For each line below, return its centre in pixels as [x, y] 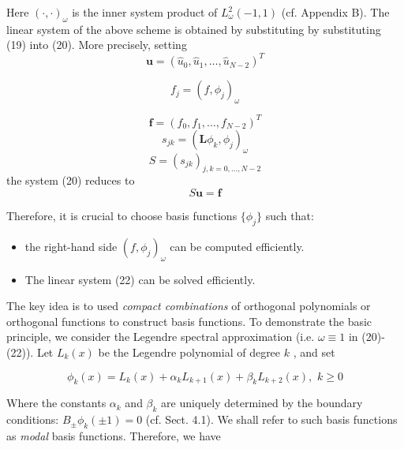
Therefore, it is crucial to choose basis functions [122, 215]
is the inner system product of [145, 12]
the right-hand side [71, 246]
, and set [314, 352]
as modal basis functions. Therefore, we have [114, 435]
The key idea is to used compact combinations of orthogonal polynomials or [189, 306]
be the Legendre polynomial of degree [189, 352]
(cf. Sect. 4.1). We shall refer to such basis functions [271, 419]
